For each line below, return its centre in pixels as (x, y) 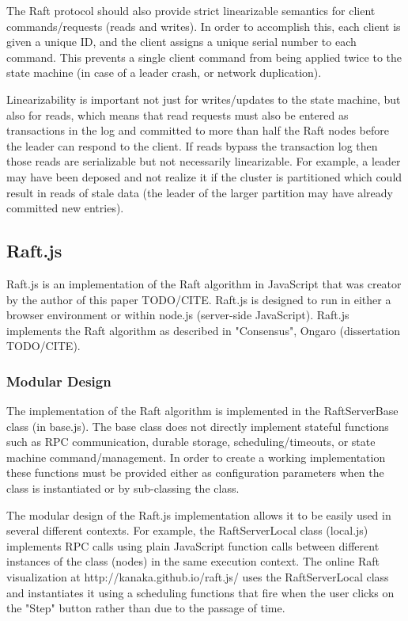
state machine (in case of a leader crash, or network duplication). (164, 72)
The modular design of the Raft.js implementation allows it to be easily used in (199, 514)
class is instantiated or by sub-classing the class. (123, 488)
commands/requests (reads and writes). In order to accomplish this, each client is (204, 26)
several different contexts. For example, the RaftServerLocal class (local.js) (187, 530)
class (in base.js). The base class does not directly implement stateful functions (198, 426)
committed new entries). (65, 208)
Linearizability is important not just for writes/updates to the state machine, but (204, 99)
